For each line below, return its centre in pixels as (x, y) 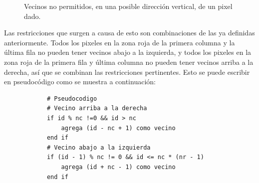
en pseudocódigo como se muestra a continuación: (80, 82)
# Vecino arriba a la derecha (97, 108)
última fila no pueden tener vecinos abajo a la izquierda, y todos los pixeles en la (128, 52)
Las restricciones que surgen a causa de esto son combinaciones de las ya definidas (129, 33)
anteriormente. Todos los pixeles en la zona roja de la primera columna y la (120, 42)
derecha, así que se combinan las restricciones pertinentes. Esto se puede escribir (127, 72)
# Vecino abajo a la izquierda (99, 147)
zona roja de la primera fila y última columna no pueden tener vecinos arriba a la (129, 62)
